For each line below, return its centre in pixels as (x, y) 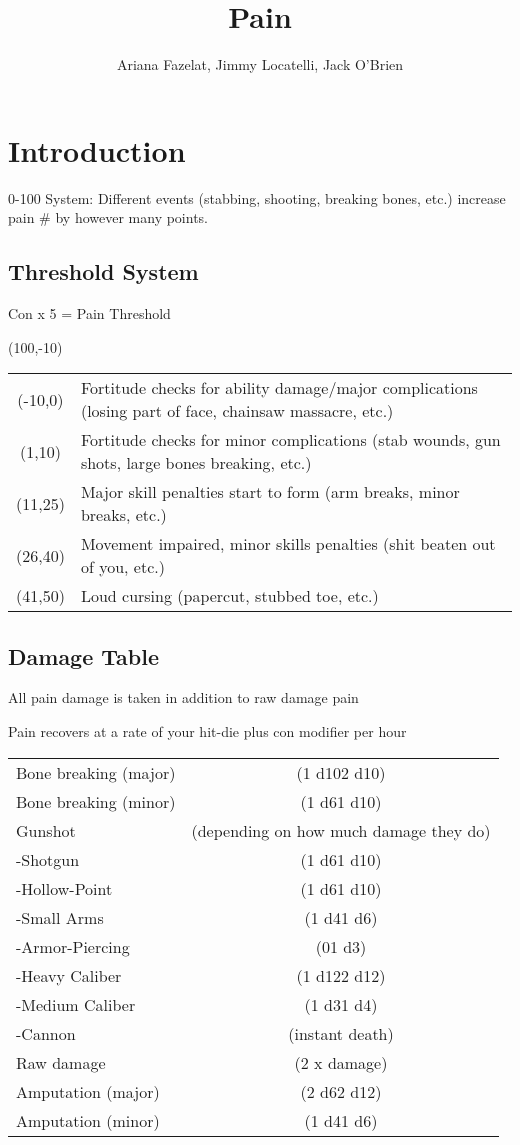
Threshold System (103, 271)
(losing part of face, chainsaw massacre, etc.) (237, 411)
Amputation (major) (88, 1091)
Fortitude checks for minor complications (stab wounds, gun (290, 440)
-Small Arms (60, 917)
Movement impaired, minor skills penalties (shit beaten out (288, 544)
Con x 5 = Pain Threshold (89, 313)
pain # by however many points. (108, 217)
